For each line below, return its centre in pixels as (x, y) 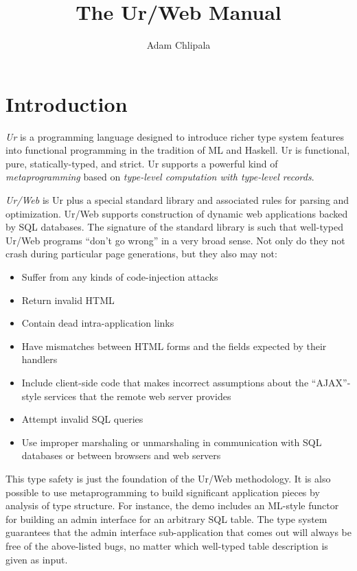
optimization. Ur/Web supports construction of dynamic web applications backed (177, 213)
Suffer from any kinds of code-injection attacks (120, 277)
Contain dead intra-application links (98, 323)
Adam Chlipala (178, 45)
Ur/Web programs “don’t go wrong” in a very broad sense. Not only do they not (175, 240)
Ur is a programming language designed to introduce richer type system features (175, 136)
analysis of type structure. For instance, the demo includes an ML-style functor (172, 505)
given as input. (37, 559)
